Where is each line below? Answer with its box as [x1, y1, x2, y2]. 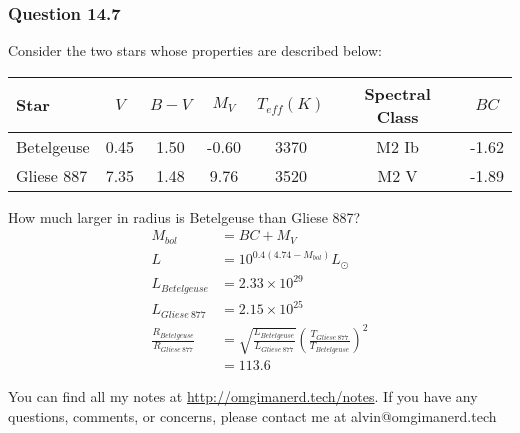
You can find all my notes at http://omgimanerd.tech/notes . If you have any [8, 386, 478, 407]
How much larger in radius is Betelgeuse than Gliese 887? [8, 206, 361, 227]
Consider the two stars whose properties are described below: [8, 40, 382, 61]
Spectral [364, 81, 431, 105]
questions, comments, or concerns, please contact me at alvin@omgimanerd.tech [8, 405, 497, 426]
